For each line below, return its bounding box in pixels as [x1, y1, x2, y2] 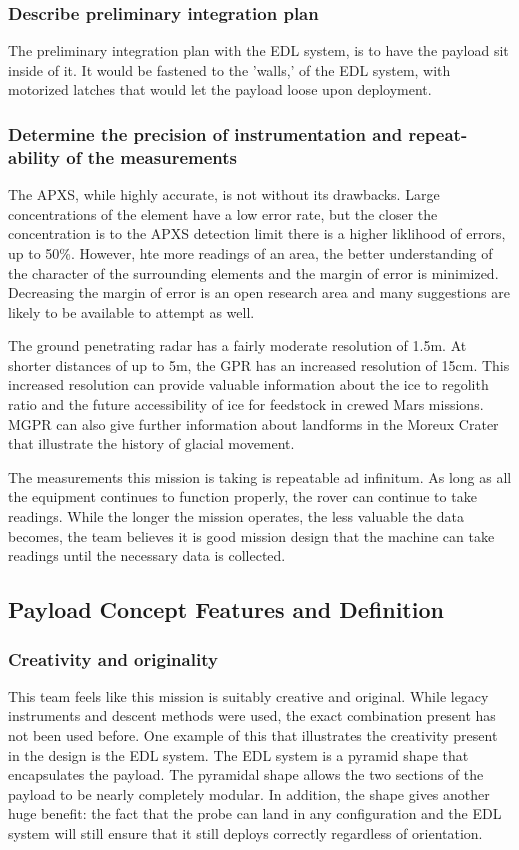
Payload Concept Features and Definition [8, 594, 444, 625]
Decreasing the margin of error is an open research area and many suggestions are [8, 282, 510, 303]
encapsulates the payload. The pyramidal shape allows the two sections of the [8, 764, 484, 785]
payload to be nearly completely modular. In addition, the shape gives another [8, 783, 490, 804]
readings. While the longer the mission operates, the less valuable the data [8, 506, 464, 527]
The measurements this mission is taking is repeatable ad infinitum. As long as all [8, 466, 512, 487]
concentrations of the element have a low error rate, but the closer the [8, 203, 438, 224]
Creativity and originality [8, 646, 218, 671]
